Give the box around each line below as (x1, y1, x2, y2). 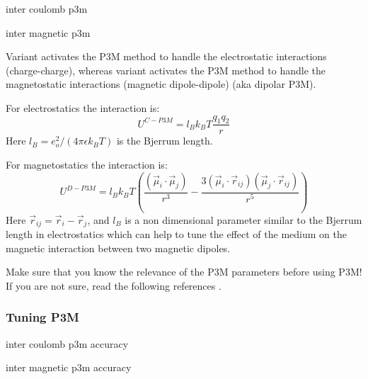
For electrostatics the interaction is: (6, 100, 160, 115)
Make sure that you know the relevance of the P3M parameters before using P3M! (6, 264, 362, 279)
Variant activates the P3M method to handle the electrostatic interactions (6, 49, 327, 64)
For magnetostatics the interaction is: (6, 157, 168, 171)
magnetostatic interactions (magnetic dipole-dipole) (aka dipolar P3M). (6, 77, 316, 91)
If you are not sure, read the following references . (6, 278, 222, 293)
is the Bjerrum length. (116, 133, 213, 148)
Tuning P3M (6, 308, 79, 326)
